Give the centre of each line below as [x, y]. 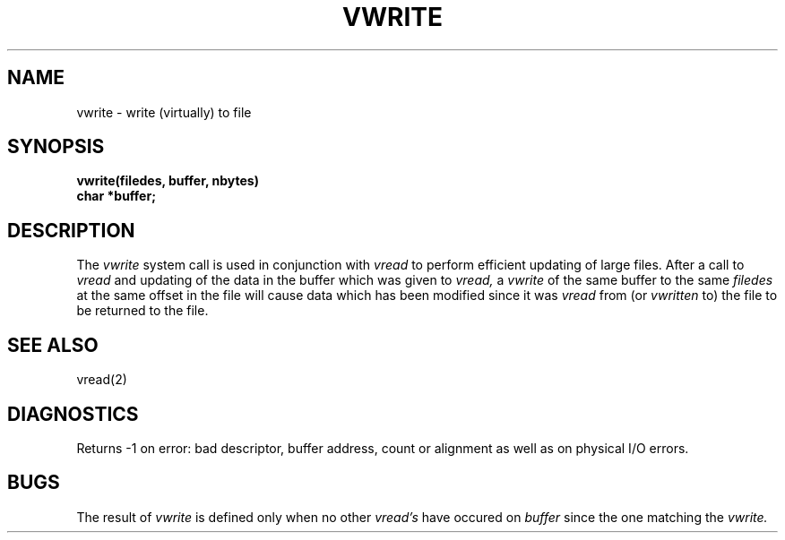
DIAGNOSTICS [73, 414]
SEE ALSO [53, 345]
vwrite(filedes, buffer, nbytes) [168, 181]
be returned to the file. [142, 311]
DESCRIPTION [71, 230]
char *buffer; [116, 196]
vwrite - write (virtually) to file [164, 112]
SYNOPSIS [56, 147]
